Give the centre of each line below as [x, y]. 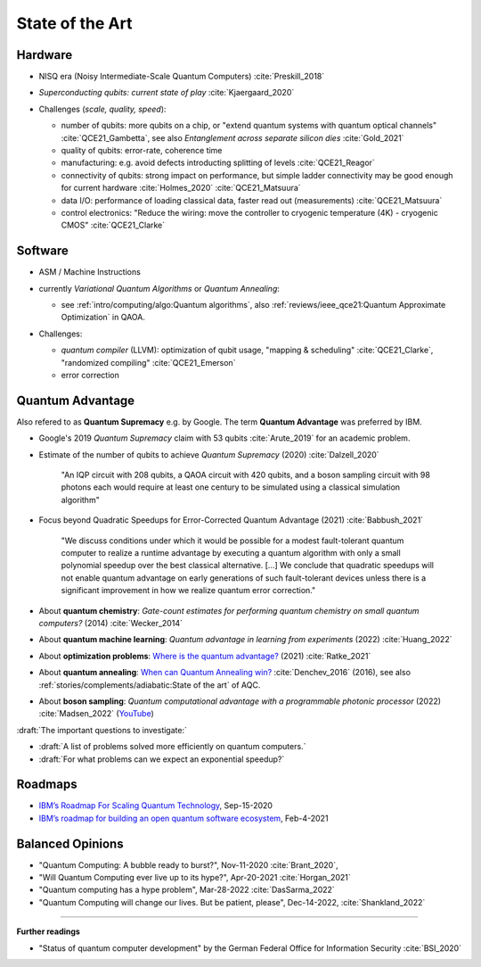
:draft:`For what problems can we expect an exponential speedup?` [162, 759]
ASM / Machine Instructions [90, 272]
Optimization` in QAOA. [103, 318]
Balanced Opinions [70, 843]
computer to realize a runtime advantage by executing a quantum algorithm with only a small [231, 553]
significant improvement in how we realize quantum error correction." [188, 591]
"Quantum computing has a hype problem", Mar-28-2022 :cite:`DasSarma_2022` [187, 890]
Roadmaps [47, 785]
